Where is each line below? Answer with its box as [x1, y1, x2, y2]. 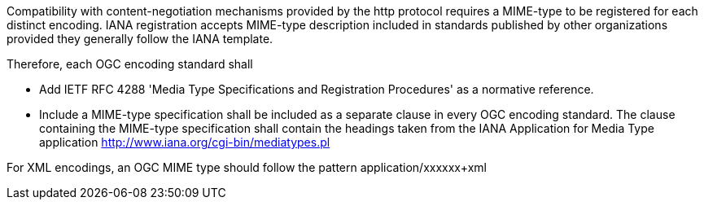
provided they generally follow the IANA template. [7, 32, 273, 46]
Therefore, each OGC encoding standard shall [7, 57, 253, 71]
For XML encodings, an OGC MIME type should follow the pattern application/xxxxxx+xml [7, 160, 487, 174]
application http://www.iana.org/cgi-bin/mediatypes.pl [39, 135, 330, 149]
